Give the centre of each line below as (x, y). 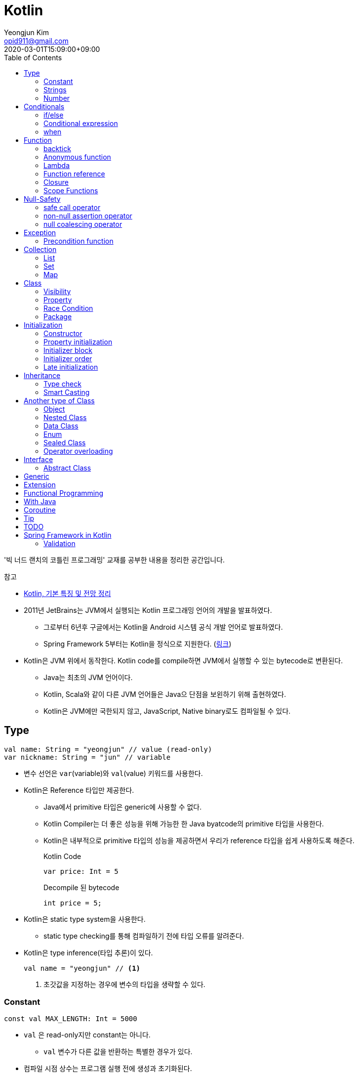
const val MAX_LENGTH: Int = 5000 (71, 1019)
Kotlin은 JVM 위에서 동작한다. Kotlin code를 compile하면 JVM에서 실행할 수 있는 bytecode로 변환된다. (183, 660)
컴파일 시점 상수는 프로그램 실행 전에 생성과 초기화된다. (108, 1069)
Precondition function (79, 241)
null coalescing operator (83, 224)
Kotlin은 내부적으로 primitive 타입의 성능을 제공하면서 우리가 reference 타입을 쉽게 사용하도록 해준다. (199, 840)
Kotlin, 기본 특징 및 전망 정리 (67, 593)
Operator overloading (78, 451)
